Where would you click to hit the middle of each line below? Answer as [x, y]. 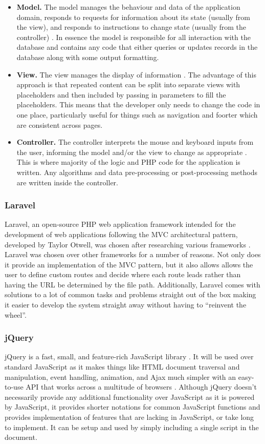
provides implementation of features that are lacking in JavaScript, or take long [129, 417]
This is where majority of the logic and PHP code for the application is [128, 162]
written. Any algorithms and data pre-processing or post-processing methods [137, 172]
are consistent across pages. [60, 124]
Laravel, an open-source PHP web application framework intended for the [120, 224]
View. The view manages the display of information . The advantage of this [136, 74]
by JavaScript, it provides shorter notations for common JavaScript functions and [132, 407]
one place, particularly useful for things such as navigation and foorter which [137, 114]
